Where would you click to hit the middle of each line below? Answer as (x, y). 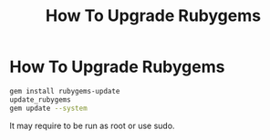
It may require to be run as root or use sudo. (92, 125)
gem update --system (49, 108)
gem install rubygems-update (65, 91)
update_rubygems (40, 100)
